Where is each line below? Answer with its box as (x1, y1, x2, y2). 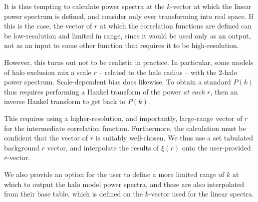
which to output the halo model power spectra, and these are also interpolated (4, 178, 245, 189)
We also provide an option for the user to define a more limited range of (4, 168, 225, 179)
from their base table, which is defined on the (4, 188, 143, 199)
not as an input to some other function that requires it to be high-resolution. (4, 40, 239, 50)
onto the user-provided (182, 142, 251, 152)
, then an (210, 86, 238, 96)
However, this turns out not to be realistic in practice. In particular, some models (4, 56, 254, 67)
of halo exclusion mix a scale (4, 66, 91, 77)
